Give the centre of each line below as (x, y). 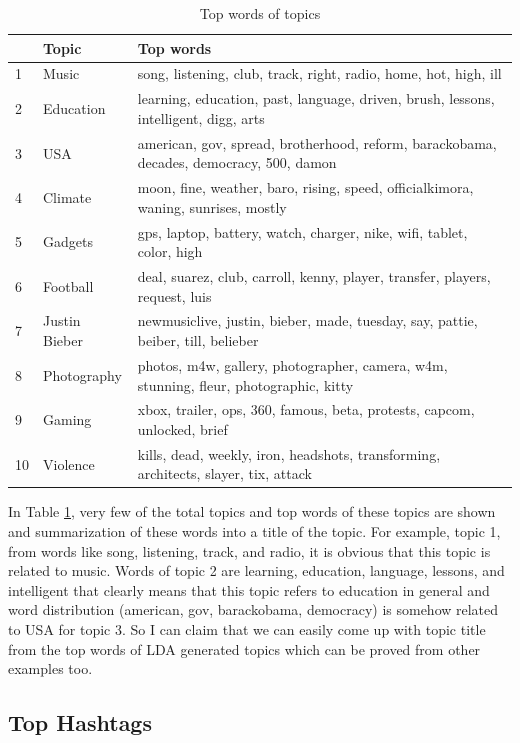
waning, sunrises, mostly (212, 206)
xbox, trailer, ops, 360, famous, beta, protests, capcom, (306, 409)
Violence (69, 463)
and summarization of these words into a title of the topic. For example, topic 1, (254, 531)
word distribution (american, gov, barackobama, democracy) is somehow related (253, 609)
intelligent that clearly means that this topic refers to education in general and (249, 589)
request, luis (174, 295)
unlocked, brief (182, 428)
